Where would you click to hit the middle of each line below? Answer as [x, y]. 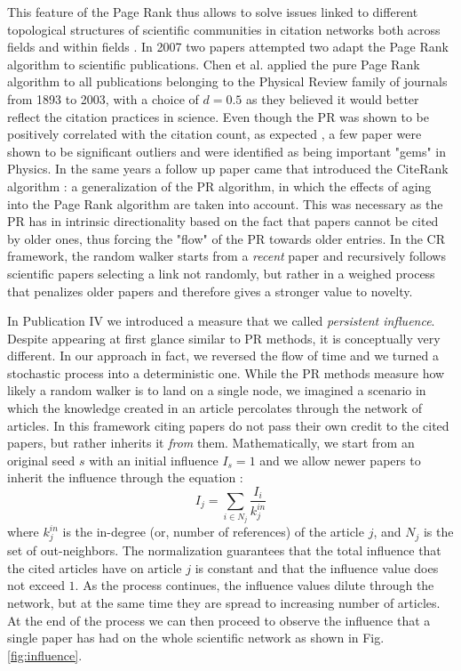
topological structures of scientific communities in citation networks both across [224, 29]
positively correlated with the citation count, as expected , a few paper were [215, 134]
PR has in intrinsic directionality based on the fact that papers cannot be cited [223, 221]
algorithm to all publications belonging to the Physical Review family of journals [227, 81]
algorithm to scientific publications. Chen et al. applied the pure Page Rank [214, 64]
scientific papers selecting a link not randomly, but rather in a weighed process [221, 273]
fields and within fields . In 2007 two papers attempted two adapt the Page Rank [228, 47]
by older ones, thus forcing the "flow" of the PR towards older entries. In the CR [226, 238]
